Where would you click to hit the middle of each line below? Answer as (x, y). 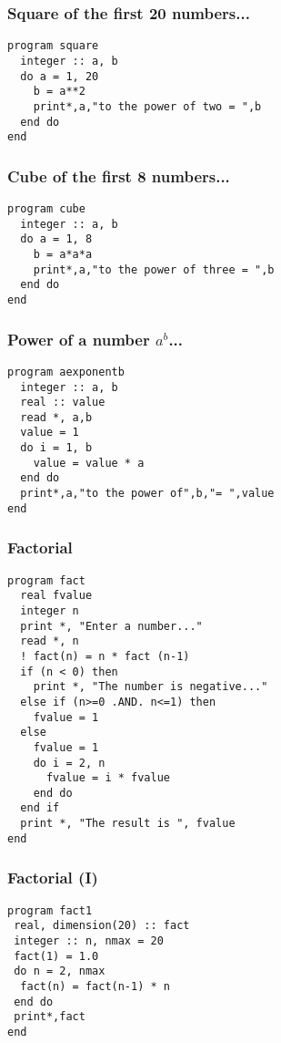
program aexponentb (66, 372)
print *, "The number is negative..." (151, 687)
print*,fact (50, 1017)
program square (53, 46)
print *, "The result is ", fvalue (128, 824)
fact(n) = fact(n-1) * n (95, 986)
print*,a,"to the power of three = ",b (154, 269)
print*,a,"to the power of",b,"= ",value (147, 494)
